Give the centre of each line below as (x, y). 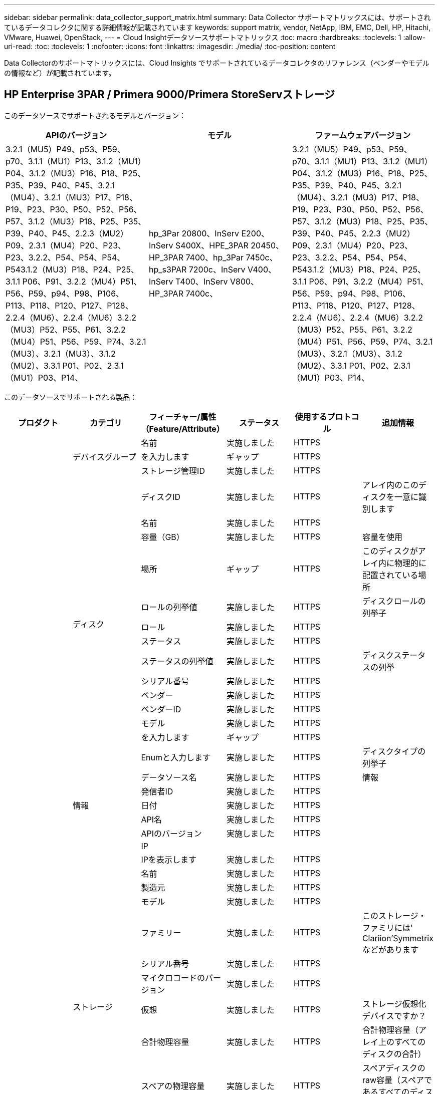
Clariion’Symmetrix (398, 938)
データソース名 (169, 777)
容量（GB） (163, 537)
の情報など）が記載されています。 (60, 73)
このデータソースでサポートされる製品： (71, 397)
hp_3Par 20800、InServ (194, 233)
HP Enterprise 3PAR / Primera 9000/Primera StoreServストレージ (169, 95)
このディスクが (390, 551)
